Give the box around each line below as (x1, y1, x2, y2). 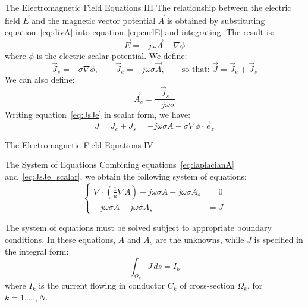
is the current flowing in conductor (39, 279, 165, 292)
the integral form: (5, 245, 69, 257)
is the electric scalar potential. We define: (36, 49, 187, 62)
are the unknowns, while (155, 233, 244, 246)
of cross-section (180, 279, 235, 292)
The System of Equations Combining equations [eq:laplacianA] (5, 158, 234, 171)
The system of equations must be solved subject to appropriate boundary (5, 221, 272, 234)
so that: (181, 65, 210, 74)
